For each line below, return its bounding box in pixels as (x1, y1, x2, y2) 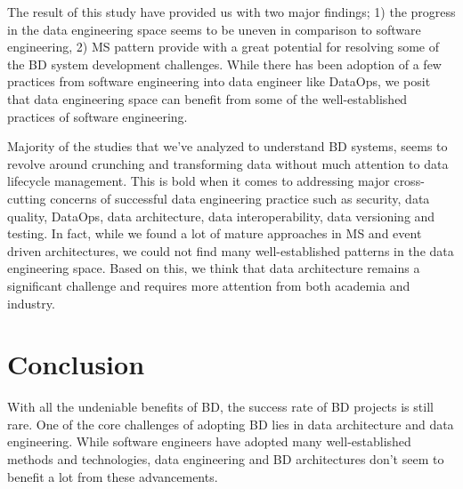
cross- (394, 172, 425, 190)
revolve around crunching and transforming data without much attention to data (7, 154, 449, 172)
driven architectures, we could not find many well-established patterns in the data (7, 241, 454, 260)
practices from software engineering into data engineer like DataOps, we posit (7, 72, 431, 91)
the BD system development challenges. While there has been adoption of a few (7, 54, 442, 73)
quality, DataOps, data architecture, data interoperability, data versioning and (7, 206, 435, 225)
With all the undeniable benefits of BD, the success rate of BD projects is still (7, 397, 434, 416)
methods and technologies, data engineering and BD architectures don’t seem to (7, 450, 444, 468)
